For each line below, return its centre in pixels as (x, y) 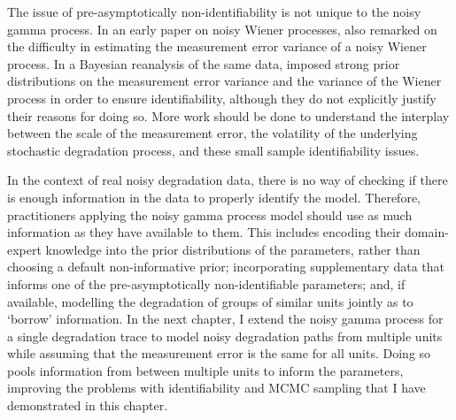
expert (24, 249)
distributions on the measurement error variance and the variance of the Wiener (224, 81)
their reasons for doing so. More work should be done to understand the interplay (228, 115)
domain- (427, 232)
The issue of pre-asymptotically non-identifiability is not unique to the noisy (214, 11)
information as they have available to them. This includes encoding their (204, 232)
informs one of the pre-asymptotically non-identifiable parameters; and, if (206, 283)
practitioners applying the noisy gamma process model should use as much (210, 214)
